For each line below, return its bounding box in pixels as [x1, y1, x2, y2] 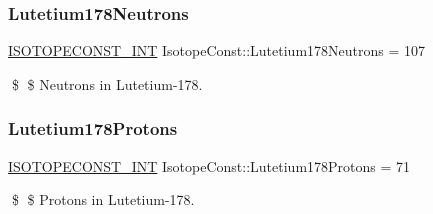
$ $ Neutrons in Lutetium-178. [11, 73, 203, 94]
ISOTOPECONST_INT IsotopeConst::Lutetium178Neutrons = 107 [8, 40, 425, 61]
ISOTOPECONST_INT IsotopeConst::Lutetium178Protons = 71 [8, 155, 411, 176]
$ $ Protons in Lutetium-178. [11, 189, 195, 210]
